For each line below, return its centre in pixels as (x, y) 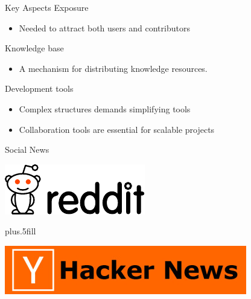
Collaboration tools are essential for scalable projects (117, 129)
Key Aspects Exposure (47, 7)
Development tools (39, 88)
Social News (27, 149)
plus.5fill (21, 231)
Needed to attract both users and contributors (104, 27)
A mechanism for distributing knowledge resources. (113, 68)
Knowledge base (34, 48)
